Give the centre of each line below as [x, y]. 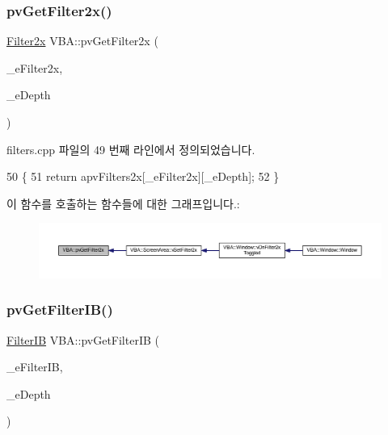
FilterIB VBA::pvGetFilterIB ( [83, 339]
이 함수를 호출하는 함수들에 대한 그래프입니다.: [123, 203]
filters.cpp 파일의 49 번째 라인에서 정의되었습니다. [131, 149]
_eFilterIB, [35, 367]
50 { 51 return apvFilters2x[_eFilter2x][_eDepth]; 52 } [143, 176]
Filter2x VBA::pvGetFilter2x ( [82, 41]
